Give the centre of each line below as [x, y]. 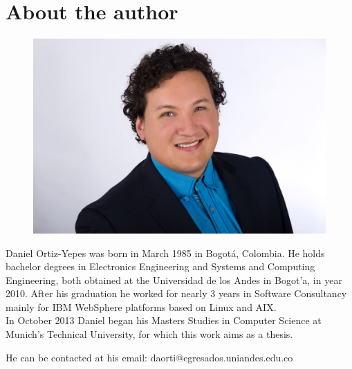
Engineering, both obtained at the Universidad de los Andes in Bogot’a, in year [174, 280]
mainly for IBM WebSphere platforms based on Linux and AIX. [141, 306]
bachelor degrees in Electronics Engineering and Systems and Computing [160, 266]
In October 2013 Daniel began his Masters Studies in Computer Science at [164, 320]
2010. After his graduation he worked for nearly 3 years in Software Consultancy [176, 293]
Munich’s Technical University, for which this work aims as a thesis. [149, 334]
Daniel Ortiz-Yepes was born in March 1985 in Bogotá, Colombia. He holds [165, 253]
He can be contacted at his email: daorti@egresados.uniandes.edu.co [149, 357]
